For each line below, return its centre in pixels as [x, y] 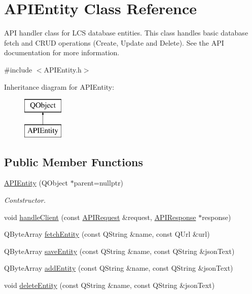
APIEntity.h [63, 69]
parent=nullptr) [99, 183]
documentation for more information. [62, 52]
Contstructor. [25, 200]
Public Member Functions [74, 161]
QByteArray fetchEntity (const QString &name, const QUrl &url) [107, 234]
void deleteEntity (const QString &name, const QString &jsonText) [110, 285]
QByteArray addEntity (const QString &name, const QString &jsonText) [119, 268]
